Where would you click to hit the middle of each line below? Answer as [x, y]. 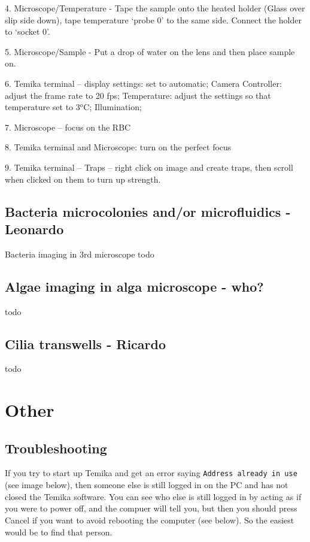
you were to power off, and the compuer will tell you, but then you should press [151, 508]
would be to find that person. [59, 532]
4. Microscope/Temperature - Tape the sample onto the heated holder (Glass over [155, 8]
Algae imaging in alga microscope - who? [134, 286]
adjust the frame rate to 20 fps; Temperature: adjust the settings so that [138, 95]
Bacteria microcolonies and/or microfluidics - [148, 211]
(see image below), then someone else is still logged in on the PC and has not [147, 485]
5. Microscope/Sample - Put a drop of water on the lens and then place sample [150, 51]
